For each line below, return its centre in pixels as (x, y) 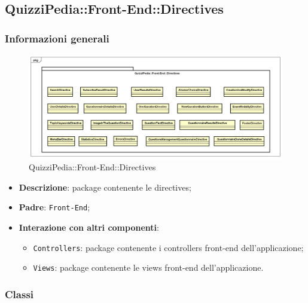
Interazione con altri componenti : (89, 227)
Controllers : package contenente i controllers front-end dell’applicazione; (168, 247)
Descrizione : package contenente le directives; (105, 187)
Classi (19, 294)
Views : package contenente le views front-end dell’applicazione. (148, 267)
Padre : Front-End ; (54, 207)
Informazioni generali (57, 38)
